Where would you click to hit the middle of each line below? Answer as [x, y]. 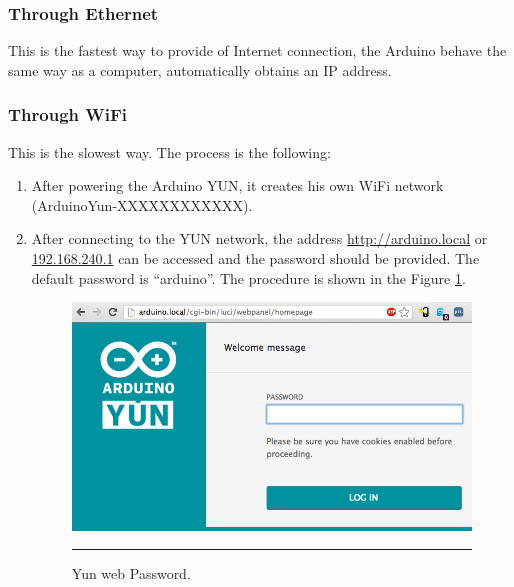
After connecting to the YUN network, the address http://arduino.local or [259, 238]
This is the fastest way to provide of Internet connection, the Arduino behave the [257, 50]
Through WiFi [68, 114]
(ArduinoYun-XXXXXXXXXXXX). [142, 204]
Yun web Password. [131, 573]
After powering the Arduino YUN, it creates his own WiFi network [237, 185]
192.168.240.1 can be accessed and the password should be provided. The [255, 258]
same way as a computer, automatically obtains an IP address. [200, 69]
